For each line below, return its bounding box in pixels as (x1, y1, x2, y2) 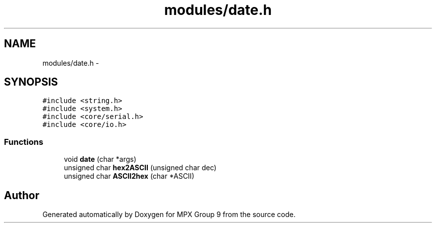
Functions (4, 136, 43, 147)
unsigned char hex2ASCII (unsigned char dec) (64, 163, 217, 172)
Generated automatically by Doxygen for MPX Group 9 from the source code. (42, 210, 296, 219)
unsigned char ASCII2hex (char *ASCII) (64, 172, 195, 181)
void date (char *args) (64, 155, 136, 164)
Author (4, 189, 39, 202)
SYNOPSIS (4, 76, 58, 89)
